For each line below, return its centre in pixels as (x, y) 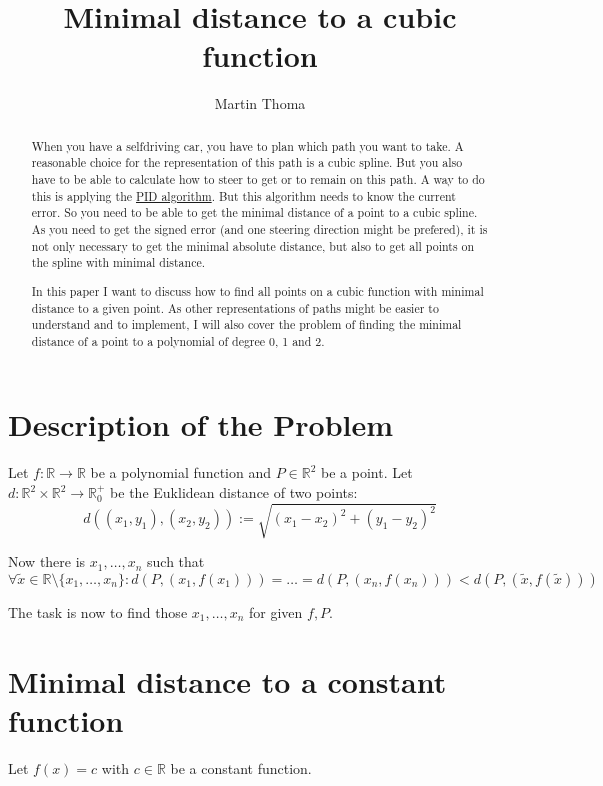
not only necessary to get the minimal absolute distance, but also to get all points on (253, 245)
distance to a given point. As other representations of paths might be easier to (235, 307)
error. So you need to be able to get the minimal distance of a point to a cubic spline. (254, 212)
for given (276, 611)
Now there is (47, 561)
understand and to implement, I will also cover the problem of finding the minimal (246, 324)
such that (176, 561)
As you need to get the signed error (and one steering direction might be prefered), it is (259, 228)
